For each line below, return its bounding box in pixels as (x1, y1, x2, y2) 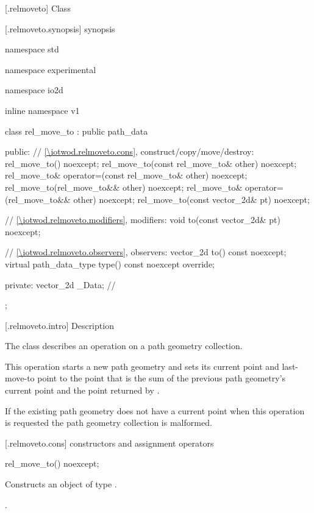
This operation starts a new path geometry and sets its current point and (5, 359, 279, 372)
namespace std (5, 43, 59, 55)
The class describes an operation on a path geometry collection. (5, 339, 243, 352)
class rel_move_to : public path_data (5, 124, 148, 137)
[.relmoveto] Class (5, 2, 71, 14)
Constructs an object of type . (5, 478, 117, 490)
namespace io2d (5, 83, 63, 96)
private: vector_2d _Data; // (5, 278, 116, 291)
